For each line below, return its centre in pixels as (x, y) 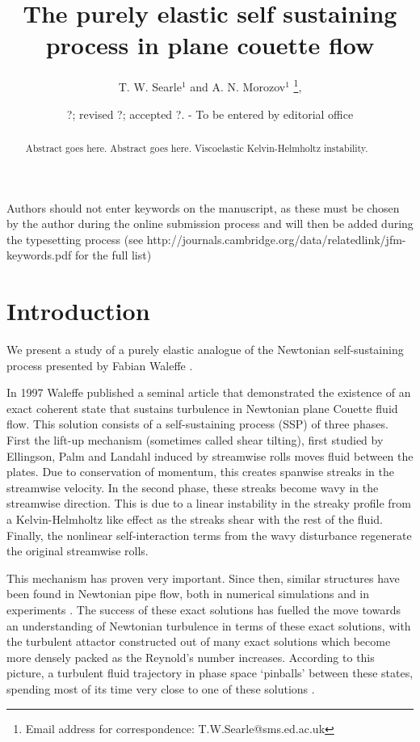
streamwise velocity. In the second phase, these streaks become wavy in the (193, 487)
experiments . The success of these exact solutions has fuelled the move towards (204, 610)
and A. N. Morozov (238, 86)
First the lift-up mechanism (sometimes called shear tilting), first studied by (195, 440)
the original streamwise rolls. (78, 551)
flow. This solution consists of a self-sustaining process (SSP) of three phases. (197, 424)
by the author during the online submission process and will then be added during (210, 223)
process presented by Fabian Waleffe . (100, 365)
